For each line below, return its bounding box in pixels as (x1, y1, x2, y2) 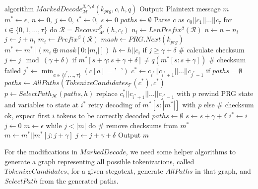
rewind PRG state (198, 88, 254, 98)
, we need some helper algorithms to (126, 146, 236, 157)
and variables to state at (4, 99, 79, 110)
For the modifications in (4, 146, 77, 157)
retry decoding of (88, 99, 140, 110)
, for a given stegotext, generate (66, 166, 163, 176)
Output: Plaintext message (139, 3, 221, 13)
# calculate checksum (179, 45, 245, 55)
